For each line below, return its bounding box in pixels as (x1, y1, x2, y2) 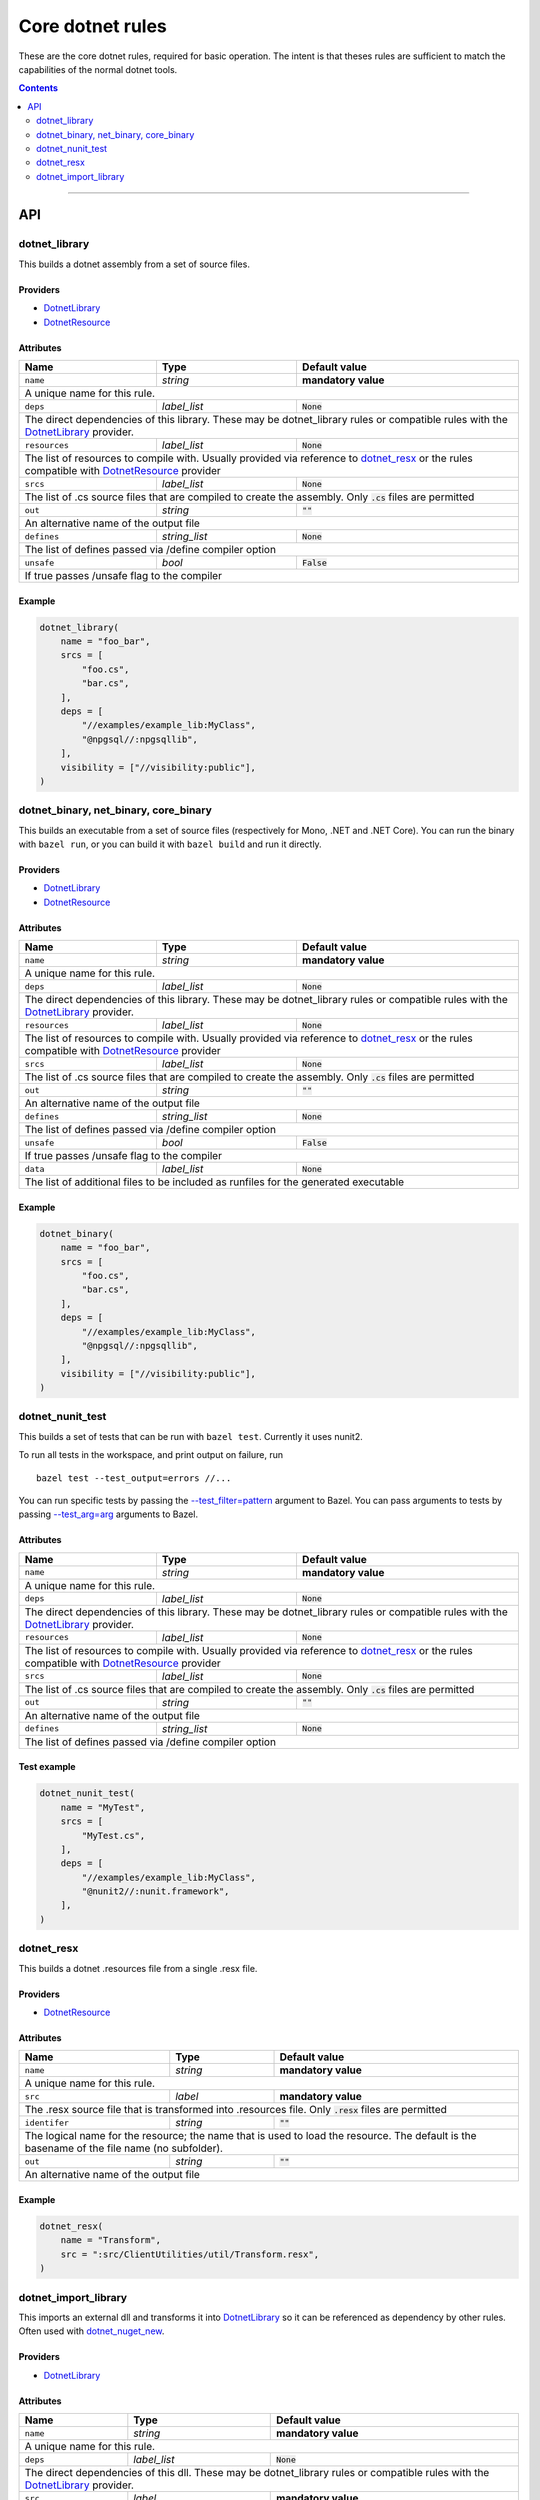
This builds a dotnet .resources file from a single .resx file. (18, 1962, 258, 1974)
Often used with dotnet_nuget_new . (18, 2325, 165, 2337)
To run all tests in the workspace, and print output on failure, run (18, 1449, 284, 1461)
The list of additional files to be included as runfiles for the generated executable (24, 1175, 405, 1189)
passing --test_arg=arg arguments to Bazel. (18, 1508, 199, 1520)
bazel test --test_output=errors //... (36, 1472, 232, 1484)
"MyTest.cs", (81, 1830, 146, 1841)
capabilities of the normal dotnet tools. (18, 63, 178, 75)
